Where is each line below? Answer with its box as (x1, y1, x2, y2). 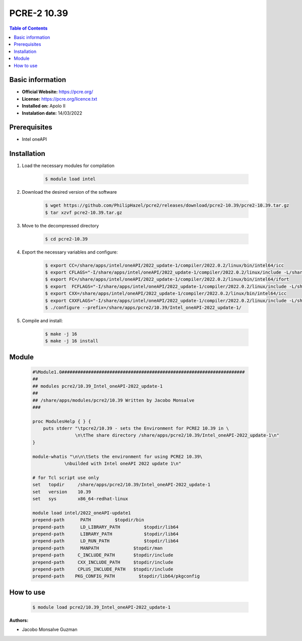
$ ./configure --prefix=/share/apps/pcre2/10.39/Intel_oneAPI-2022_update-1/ (45, 305, 242, 310)
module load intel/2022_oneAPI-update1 (32, 510, 131, 516)
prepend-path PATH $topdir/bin (32, 517, 144, 523)
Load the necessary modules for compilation (22, 163, 115, 169)
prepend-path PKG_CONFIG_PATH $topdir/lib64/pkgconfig (32, 574, 200, 579)
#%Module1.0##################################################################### (32, 369, 245, 375)
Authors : (9, 617, 29, 623)
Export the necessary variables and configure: (22, 249, 118, 255)
